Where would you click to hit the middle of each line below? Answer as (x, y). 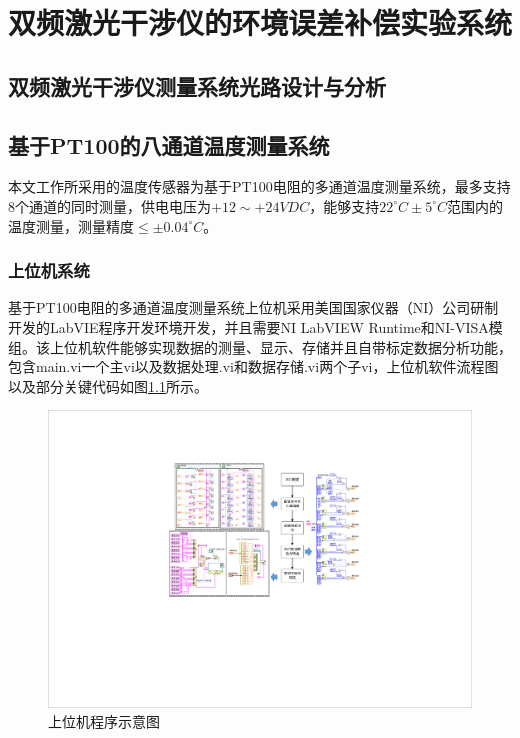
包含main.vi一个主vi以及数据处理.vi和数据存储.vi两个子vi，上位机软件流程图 (253, 366)
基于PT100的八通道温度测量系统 (169, 144)
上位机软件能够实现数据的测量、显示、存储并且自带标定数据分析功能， (280, 346)
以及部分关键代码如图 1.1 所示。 (108, 385)
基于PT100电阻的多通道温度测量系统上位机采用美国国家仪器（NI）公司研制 (253, 307)
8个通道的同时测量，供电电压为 (109, 205)
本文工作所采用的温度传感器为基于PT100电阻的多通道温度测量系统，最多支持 (259, 186)
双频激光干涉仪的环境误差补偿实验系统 (260, 22)
